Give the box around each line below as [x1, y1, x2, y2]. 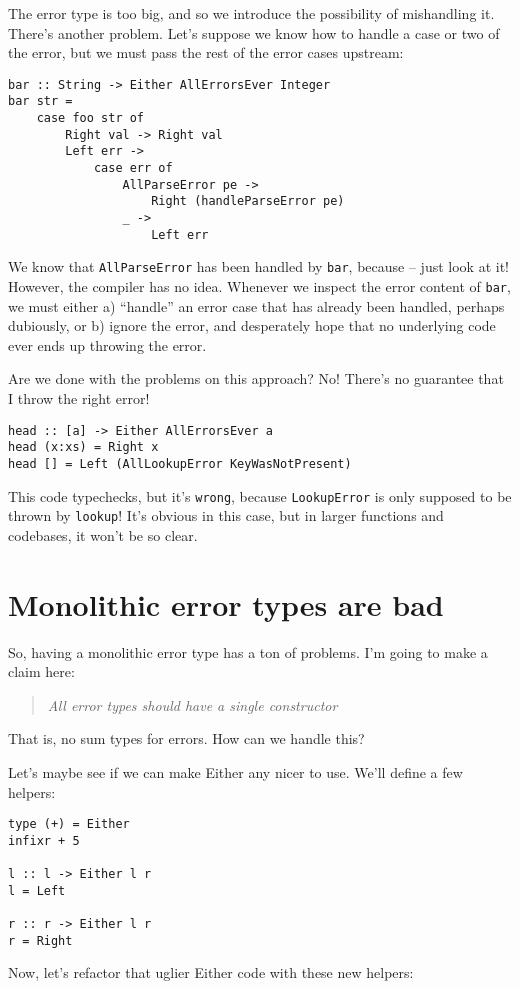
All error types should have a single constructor [47, 694, 338, 715]
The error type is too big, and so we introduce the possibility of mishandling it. [8, 3, 495, 23]
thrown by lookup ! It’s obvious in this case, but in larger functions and [8, 505, 444, 526]
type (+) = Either [8, 817, 130, 832]
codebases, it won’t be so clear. [8, 524, 198, 545]
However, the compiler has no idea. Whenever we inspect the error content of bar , [8, 276, 511, 296]
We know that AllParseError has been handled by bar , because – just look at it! [8, 256, 509, 277]
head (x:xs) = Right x [8, 440, 159, 455]
